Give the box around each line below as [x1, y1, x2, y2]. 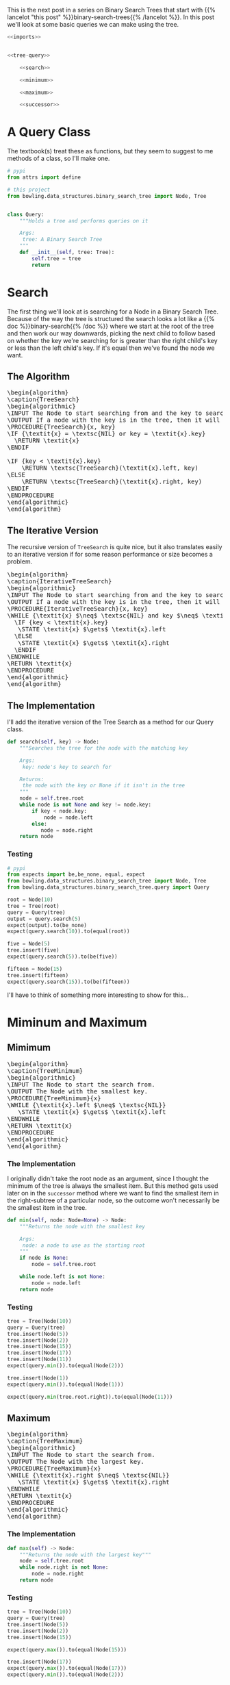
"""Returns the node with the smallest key [19, 1223, 146, 1230]
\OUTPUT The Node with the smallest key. [7, 1087, 149, 1095]
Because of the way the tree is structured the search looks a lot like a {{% [7, 314, 215, 322]
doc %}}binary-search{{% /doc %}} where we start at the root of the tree [7, 322, 214, 330]
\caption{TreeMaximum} [7, 1437, 84, 1445]
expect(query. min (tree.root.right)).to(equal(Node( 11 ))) [7, 1393, 173, 1400]
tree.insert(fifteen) [7, 972, 69, 978]
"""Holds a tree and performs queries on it [19, 217, 149, 225]
